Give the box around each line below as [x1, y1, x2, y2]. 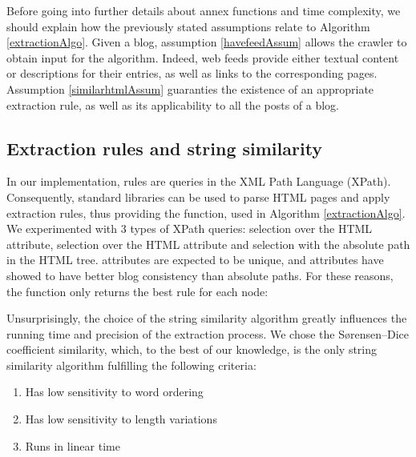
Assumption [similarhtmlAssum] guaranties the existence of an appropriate [6, 80, 374, 97]
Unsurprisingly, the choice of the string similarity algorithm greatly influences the [6, 310, 407, 327]
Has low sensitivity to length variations [25, 411, 217, 427]
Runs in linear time [25, 437, 120, 454]
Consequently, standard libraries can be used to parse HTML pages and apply [6, 188, 390, 205]
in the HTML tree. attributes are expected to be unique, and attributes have [6, 251, 384, 268]
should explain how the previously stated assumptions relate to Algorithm [6, 18, 370, 34]
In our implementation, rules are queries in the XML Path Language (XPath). [6, 173, 391, 190]
